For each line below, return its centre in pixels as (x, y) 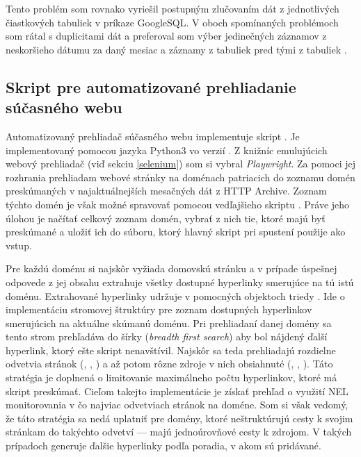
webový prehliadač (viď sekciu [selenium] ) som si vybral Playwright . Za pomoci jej (181, 164)
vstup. (19, 245)
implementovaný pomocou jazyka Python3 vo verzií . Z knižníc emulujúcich (167, 150)
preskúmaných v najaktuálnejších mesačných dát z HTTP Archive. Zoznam (166, 191)
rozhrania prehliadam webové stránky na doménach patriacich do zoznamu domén (180, 177)
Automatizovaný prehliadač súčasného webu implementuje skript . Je (153, 136)
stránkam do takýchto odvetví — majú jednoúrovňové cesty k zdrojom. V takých (179, 432)
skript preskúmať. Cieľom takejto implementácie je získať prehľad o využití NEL (177, 391)
